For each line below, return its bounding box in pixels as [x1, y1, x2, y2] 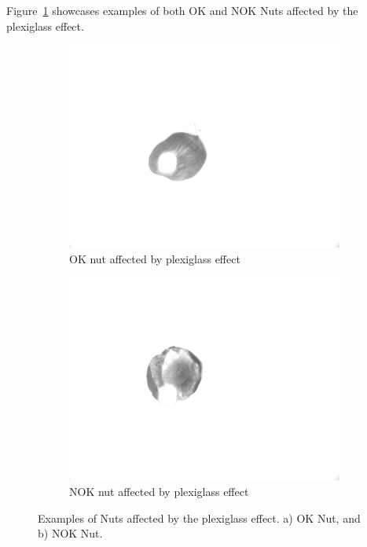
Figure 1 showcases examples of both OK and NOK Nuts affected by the [6, 2, 358, 18]
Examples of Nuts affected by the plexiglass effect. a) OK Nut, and [38, 509, 361, 526]
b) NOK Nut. [38, 525, 103, 541]
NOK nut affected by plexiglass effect [69, 483, 249, 499]
